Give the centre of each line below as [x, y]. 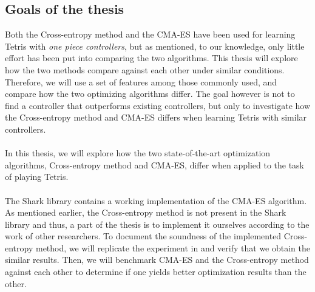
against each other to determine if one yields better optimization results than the [156, 272]
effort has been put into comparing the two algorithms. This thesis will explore [151, 58]
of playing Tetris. [37, 177]
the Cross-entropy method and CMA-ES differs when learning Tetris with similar [156, 117]
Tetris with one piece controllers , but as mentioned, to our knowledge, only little [155, 46]
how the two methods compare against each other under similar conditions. [145, 69]
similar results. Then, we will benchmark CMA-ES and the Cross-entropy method [157, 260]
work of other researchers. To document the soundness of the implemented [143, 236]
